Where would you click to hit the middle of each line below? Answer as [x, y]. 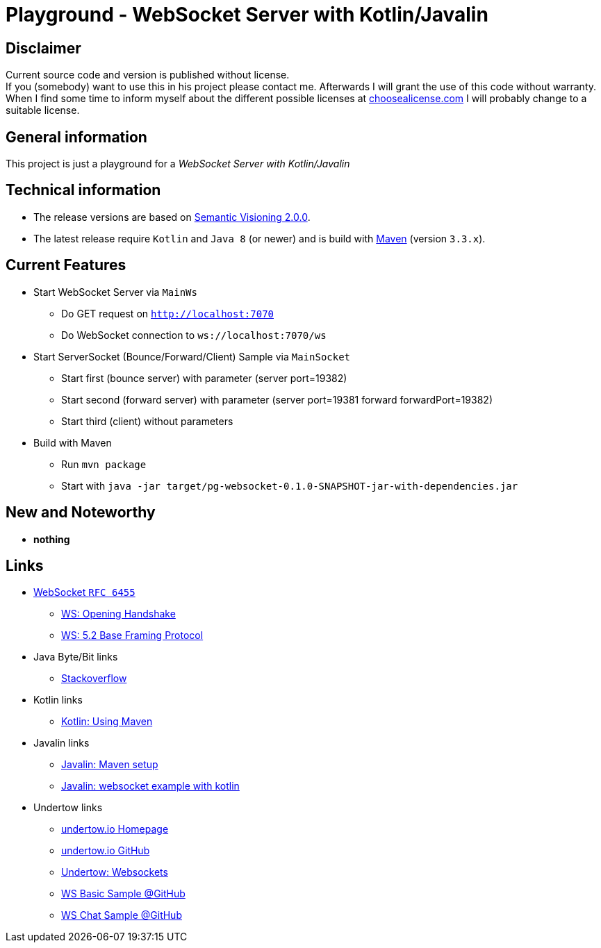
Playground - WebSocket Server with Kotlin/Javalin [247, 15]
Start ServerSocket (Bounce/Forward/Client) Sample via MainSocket [192, 356]
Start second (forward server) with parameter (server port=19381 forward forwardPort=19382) [277, 399]
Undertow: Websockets [115, 872]
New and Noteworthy [81, 513]
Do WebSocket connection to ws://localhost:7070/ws [194, 335]
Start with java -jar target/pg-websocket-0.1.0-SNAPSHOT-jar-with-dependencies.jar [290, 485]
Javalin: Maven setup [110, 765]
